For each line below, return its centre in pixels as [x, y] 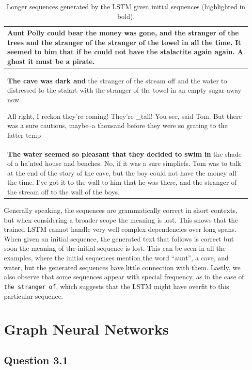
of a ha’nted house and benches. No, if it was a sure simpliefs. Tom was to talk [124, 163]
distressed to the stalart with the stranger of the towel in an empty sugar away [125, 90]
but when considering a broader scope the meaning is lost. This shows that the [121, 219]
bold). [126, 16]
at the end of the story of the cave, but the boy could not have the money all [122, 172]
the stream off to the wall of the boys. [63, 192]
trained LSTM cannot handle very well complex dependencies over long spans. [120, 229]
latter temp [24, 135]
